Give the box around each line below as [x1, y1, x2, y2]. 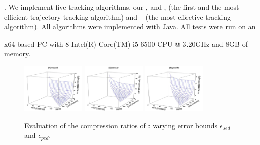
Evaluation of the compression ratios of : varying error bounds [24, 120, 218, 130]
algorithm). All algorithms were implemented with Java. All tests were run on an [4, 21, 256, 32]
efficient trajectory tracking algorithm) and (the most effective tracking [4, 11, 231, 22]
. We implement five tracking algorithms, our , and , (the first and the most [4, 2, 239, 12]
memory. [4, 48, 31, 59]
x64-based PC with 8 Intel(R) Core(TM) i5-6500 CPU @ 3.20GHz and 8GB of [4, 38, 248, 49]
